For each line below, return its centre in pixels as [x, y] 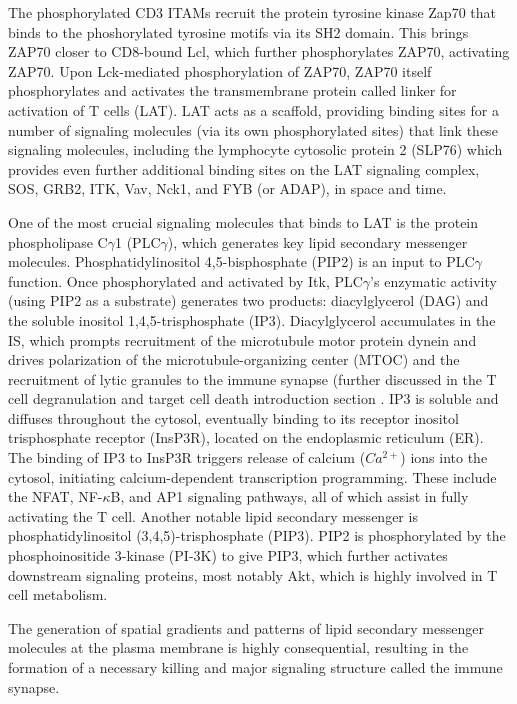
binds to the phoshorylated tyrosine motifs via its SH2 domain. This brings [238, 31]
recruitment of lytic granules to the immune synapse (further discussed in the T [252, 378]
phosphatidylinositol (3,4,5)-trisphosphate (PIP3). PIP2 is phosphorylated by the [257, 535]
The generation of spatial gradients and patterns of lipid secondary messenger [246, 627]
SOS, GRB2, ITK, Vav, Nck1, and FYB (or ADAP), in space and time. [227, 188]
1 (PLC [138, 241]
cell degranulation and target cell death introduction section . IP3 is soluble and [253, 398]
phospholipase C [58, 241]
